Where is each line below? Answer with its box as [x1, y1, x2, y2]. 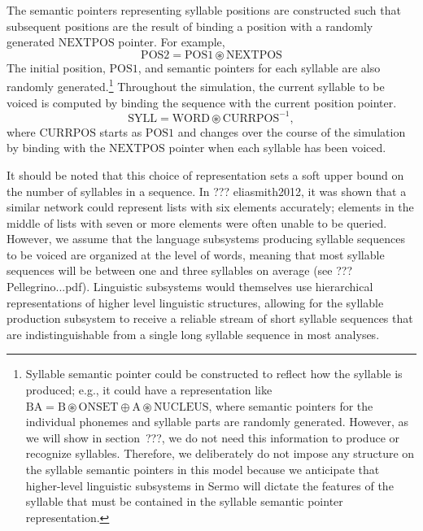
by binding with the [7, 139, 106, 156]
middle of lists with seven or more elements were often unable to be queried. [7, 214, 387, 231]
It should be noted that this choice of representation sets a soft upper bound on [7, 166, 404, 183]
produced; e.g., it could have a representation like [25, 381, 273, 398]
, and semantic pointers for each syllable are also [137, 59, 381, 76]
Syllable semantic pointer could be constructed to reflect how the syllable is [25, 365, 403, 382]
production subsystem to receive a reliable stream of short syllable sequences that [7, 310, 413, 327]
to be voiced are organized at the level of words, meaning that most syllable [7, 246, 385, 263]
